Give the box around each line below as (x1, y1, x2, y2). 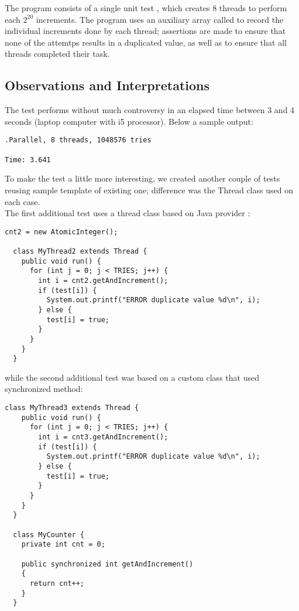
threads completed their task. (5, 47, 110, 60)
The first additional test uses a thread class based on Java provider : (5, 207, 250, 219)
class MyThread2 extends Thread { (13, 247, 147, 256)
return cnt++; (29, 579, 85, 588)
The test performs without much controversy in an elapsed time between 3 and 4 (5, 104, 295, 116)
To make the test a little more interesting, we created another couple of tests (5, 172, 280, 185)
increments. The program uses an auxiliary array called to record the (36, 13, 284, 25)
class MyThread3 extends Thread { (5, 404, 139, 412)
